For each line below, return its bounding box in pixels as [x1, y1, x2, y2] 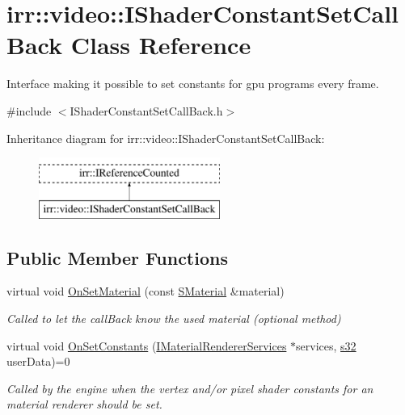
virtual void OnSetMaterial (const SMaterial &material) [6, 283, 285, 300]
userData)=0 [6, 353, 70, 370]
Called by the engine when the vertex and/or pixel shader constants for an [6, 379, 373, 396]
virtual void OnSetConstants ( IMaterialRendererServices [6, 337, 287, 354]
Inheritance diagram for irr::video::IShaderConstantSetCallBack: [6, 129, 325, 146]
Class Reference [70, 28, 251, 61]
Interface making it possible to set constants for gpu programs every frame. [6, 75, 379, 92]
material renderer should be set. [6, 396, 162, 413]
